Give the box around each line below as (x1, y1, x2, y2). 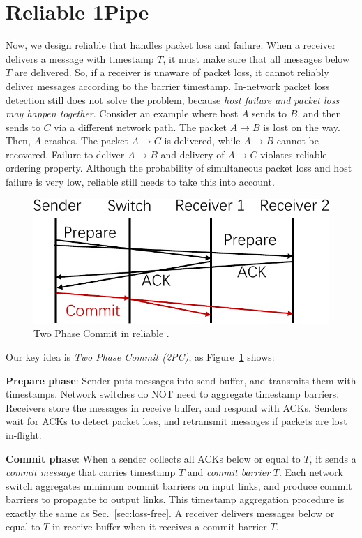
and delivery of (160, 147, 225, 161)
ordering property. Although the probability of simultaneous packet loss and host (6, 160, 352, 175)
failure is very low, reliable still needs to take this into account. (6, 174, 275, 189)
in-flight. (6, 427, 42, 442)
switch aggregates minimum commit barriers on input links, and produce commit (6, 478, 352, 493)
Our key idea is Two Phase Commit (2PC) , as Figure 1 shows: (6, 349, 275, 364)
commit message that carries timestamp (6, 465, 176, 479)
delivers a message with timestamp (6, 51, 154, 66)
